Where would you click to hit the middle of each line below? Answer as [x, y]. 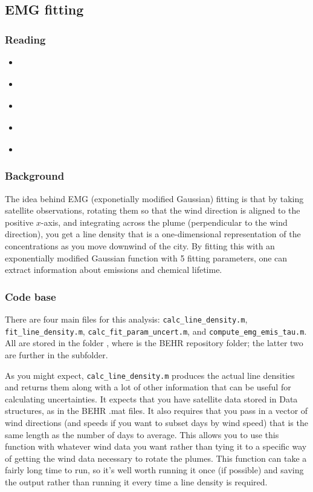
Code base [31, 296]
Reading [25, 39]
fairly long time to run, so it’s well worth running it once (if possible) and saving [154, 470]
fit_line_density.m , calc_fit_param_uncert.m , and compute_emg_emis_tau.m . [156, 331]
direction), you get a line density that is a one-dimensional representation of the [153, 234]
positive [19, 222]
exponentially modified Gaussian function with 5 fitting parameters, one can [146, 257]
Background [35, 176]
